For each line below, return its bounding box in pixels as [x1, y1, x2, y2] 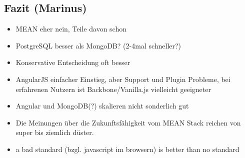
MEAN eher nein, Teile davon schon [15, 23, 126, 34]
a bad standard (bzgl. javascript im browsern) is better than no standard [15, 143, 239, 154]
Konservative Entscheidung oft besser [15, 57, 130, 67]
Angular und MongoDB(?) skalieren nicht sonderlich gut [15, 100, 189, 111]
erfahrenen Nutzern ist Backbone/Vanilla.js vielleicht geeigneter [15, 83, 211, 94]
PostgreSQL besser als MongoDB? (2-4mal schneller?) [15, 40, 181, 50]
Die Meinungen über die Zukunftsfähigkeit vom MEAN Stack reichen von [15, 117, 241, 127]
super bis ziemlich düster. [15, 127, 94, 137]
